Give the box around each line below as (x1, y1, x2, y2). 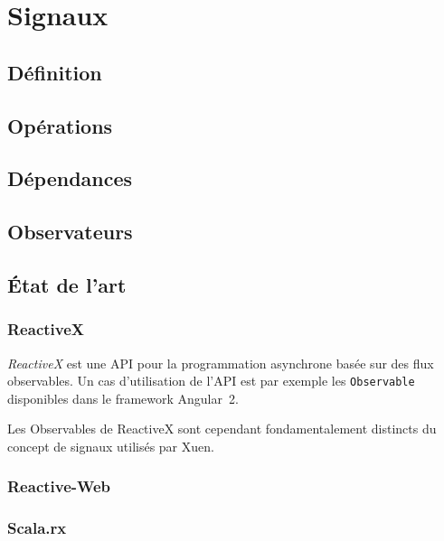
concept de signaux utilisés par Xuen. (7, 436, 214, 455)
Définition (7, 58, 102, 86)
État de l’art (7, 270, 127, 298)
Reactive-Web (7, 475, 111, 498)
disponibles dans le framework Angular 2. (7, 388, 239, 407)
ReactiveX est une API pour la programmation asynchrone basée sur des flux (7, 353, 434, 372)
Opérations (7, 111, 113, 139)
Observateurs (7, 218, 133, 246)
